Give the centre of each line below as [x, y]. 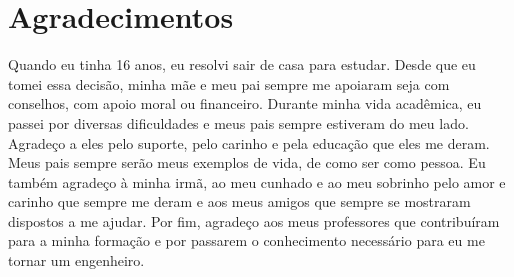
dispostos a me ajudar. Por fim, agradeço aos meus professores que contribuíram [254, 220]
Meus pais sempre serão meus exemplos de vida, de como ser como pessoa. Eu [247, 162]
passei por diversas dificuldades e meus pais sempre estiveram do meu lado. [238, 122]
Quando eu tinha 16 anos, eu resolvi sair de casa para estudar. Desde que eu [242, 64]
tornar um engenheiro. [76, 260]
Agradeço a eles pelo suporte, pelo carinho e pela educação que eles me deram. [249, 142]
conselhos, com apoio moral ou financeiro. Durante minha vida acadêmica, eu [245, 103]
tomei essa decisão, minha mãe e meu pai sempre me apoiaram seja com [229, 83]
